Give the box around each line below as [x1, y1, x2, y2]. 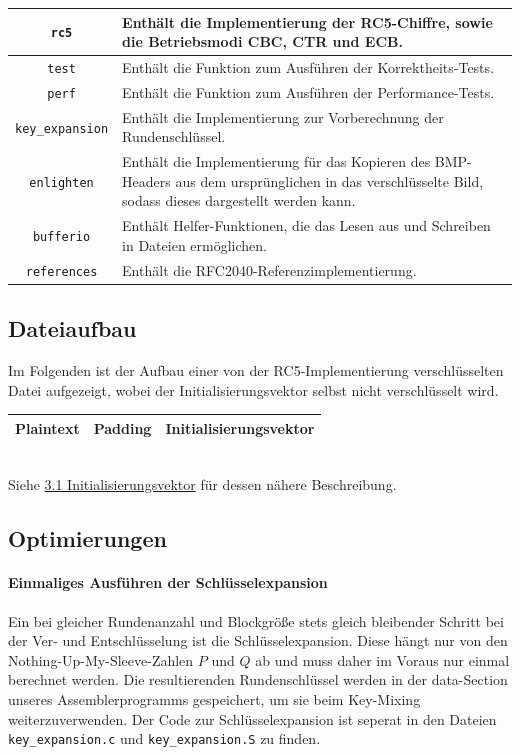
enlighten [29, 175, 94, 190]
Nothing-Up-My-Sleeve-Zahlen [8, 649, 194, 670]
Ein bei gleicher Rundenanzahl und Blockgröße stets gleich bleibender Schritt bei [8, 610, 504, 631]
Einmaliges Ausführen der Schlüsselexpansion [8, 572, 328, 593]
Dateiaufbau [8, 313, 137, 344]
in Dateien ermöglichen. [122, 234, 267, 255]
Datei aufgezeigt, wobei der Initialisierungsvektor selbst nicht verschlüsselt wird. [8, 379, 499, 400]
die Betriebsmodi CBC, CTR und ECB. [122, 31, 403, 52]
